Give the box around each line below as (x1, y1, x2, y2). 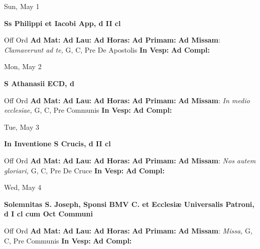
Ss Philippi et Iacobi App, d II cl (4, 18, 121, 28)
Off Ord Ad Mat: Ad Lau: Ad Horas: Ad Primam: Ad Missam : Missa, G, (4, 225, 252, 235)
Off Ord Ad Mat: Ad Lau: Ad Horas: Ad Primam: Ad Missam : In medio (4, 95, 250, 105)
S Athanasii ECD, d (4, 78, 74, 88)
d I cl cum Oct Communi (4, 208, 93, 219)
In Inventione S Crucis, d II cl (4, 138, 111, 149)
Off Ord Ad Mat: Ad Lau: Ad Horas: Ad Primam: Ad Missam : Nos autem (4, 155, 256, 165)
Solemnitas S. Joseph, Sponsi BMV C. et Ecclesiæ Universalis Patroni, (4, 198, 254, 209)
